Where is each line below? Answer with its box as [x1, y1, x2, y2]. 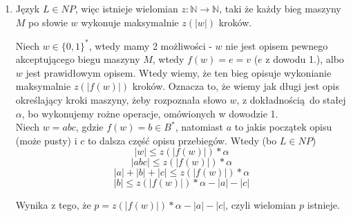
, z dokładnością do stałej [236, 93, 346, 107]
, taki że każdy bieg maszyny [219, 1, 341, 15]
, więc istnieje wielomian [75, 1, 178, 15]
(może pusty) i [15, 133, 77, 147]
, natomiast [175, 120, 223, 134]
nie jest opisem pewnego [225, 38, 328, 53]
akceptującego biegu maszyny [15, 52, 140, 66]
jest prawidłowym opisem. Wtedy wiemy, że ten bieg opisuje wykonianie [26, 65, 332, 79]
